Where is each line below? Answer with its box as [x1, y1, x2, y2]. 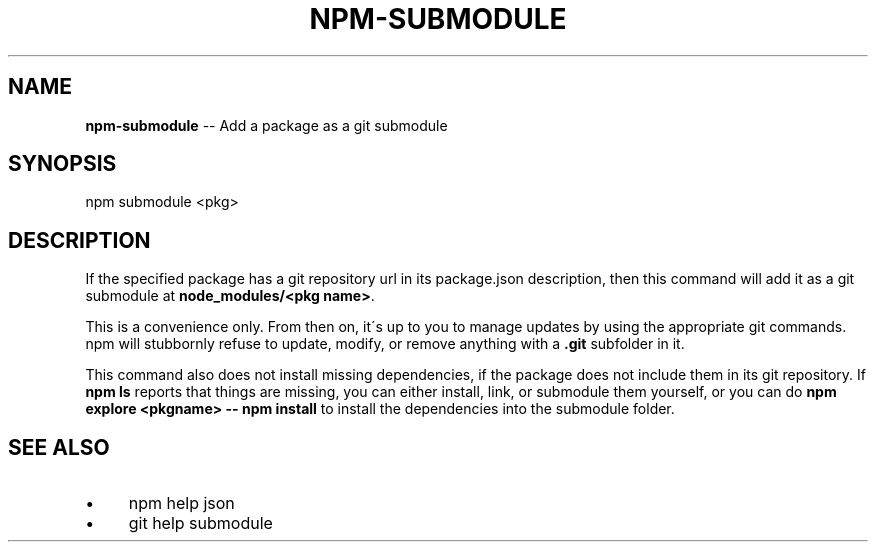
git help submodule [128, 513, 273, 534]
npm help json [128, 493, 235, 514]
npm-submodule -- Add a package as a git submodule [85, 116, 448, 134]
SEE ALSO [8, 434, 110, 460]
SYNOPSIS [8, 151, 117, 177]
